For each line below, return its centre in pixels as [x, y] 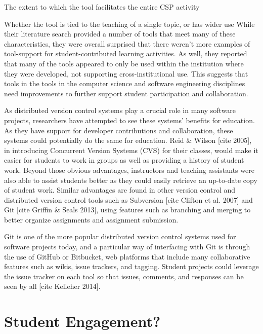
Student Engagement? [82, 321]
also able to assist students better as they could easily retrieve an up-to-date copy [131, 180]
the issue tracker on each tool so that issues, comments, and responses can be [124, 276]
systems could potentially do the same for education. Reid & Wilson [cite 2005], [128, 140]
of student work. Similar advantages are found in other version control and [120, 190]
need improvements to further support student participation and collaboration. [126, 93]
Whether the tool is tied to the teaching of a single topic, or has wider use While [129, 24]
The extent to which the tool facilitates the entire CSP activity [102, 7]
